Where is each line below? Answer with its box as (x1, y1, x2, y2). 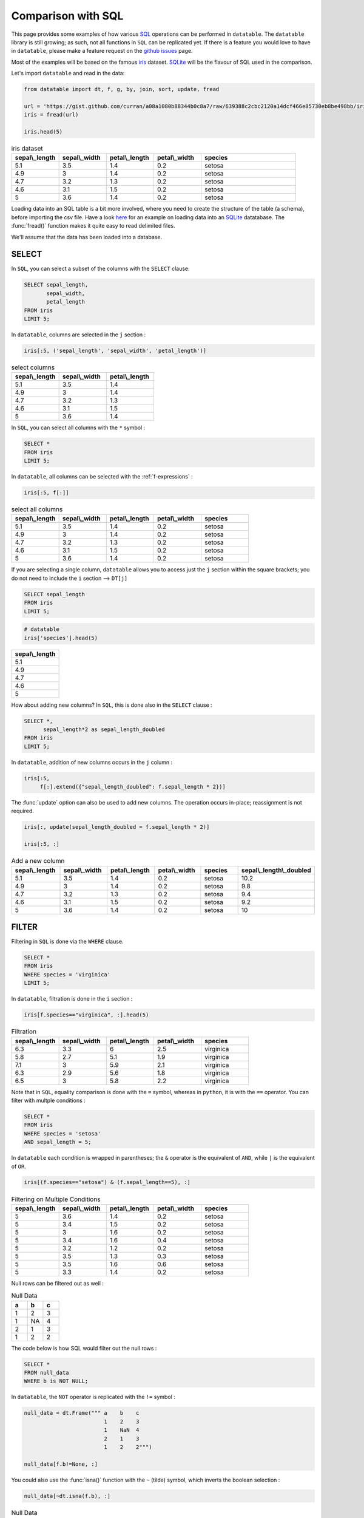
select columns (11, 363, 55, 372)
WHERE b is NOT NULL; (24, 1378, 89, 1384)
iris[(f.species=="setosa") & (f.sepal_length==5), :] (24, 1179, 190, 1186)
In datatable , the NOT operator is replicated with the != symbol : (11, 1394, 175, 1401)
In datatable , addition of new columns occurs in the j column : (11, 758, 173, 766)
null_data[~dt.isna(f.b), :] (24, 1492, 111, 1499)
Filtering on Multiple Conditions (11, 1195, 101, 1203)
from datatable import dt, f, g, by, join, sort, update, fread (24, 86, 220, 93)
